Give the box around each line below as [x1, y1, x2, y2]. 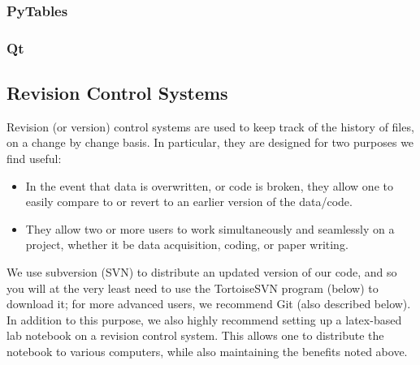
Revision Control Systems [6, 80, 228, 105]
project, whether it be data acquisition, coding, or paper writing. [25, 236, 349, 253]
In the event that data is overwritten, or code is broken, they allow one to [25, 177, 393, 194]
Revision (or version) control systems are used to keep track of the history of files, [6, 118, 414, 135]
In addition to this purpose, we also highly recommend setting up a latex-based [6, 311, 402, 328]
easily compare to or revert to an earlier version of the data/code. [25, 193, 353, 210]
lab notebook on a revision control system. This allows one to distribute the [6, 327, 384, 344]
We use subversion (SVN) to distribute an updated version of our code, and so [6, 264, 397, 281]
